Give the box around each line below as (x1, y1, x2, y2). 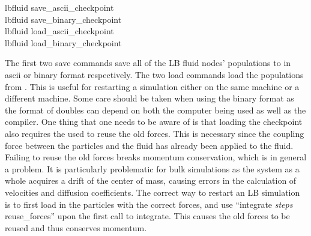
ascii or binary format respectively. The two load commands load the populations (5, 68, 304, 80)
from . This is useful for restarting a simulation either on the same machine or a (5, 80, 300, 92)
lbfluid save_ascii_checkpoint (5, 1, 114, 13)
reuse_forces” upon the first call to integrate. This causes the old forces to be (5, 210, 290, 222)
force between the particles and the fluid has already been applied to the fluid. (5, 139, 294, 151)
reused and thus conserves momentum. (5, 221, 147, 234)
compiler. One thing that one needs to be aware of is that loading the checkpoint (5, 115, 303, 128)
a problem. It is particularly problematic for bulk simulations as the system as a (5, 162, 300, 175)
